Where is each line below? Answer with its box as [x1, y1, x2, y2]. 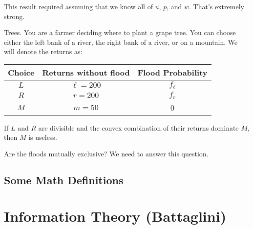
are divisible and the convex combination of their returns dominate [38, 122, 239, 133]
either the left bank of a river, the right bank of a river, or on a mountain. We [4, 37, 238, 47]
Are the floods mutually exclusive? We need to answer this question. [4, 149, 209, 159]
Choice [8, 66, 35, 78]
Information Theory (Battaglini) [4, 206, 227, 226]
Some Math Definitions [4, 172, 124, 188]
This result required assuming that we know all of [4, 1, 153, 11]
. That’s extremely [189, 1, 244, 11]
